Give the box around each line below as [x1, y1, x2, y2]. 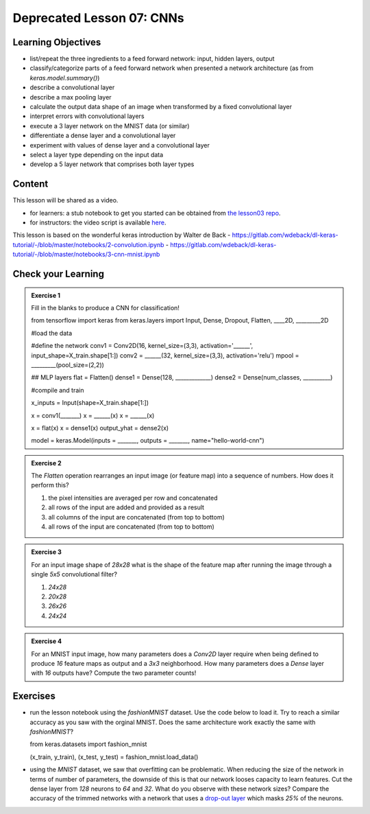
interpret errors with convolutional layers [29, 112, 145, 120]
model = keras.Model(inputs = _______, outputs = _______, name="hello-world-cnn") [31, 437, 265, 445]
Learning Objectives [12, 36, 101, 48]
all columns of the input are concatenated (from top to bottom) [48, 513, 225, 521]
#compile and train [31, 386, 84, 394]
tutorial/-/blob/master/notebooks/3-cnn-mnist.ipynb [12, 251, 160, 259]
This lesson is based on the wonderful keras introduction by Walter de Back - [12, 231, 231, 240]
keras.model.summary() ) [29, 73, 100, 82]
